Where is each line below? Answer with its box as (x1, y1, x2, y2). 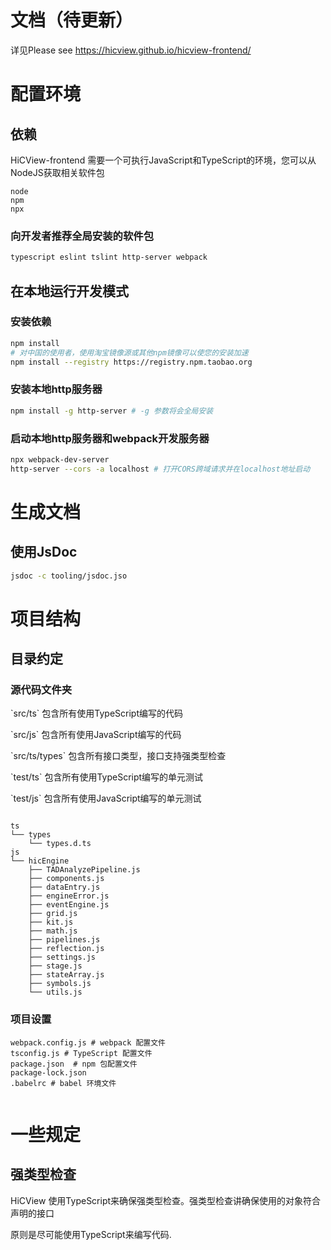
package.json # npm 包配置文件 (10, 1059, 138, 1069)
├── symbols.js (28, 979, 92, 989)
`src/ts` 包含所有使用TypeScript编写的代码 (10, 707, 183, 720)
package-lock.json (10, 1067, 87, 1078)
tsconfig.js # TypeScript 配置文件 (10, 1048, 153, 1058)
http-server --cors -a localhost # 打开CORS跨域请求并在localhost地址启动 (10, 464, 311, 474)
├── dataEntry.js (28, 882, 101, 893)
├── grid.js (28, 909, 78, 919)
